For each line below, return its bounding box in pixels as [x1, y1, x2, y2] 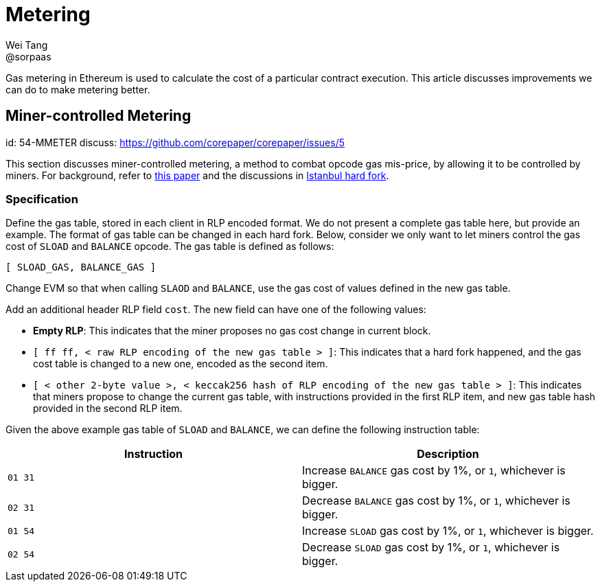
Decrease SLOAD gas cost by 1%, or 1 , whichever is [302, 540, 560, 555]
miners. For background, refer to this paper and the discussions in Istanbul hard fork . [5, 169, 389, 181]
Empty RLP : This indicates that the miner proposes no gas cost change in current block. [33, 325, 431, 337]
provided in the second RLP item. [33, 402, 183, 415]
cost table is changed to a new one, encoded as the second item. [33, 358, 328, 370]
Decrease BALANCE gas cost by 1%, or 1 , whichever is [302, 494, 570, 508]
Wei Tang [5, 38, 48, 51]
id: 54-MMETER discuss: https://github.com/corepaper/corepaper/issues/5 [5, 136, 345, 148]
